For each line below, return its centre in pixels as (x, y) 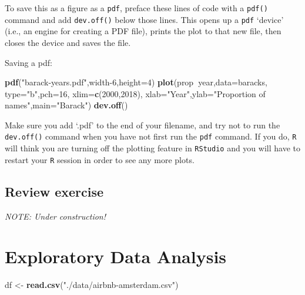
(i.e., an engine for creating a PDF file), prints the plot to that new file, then (143, 31)
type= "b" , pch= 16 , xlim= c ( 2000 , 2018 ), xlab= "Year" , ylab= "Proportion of (135, 93)
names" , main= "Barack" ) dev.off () (66, 105)
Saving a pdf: (29, 62)
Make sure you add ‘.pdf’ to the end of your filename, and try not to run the (143, 125)
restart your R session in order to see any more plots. (100, 159)
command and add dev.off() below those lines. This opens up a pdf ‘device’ (144, 19)
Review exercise (54, 191)
